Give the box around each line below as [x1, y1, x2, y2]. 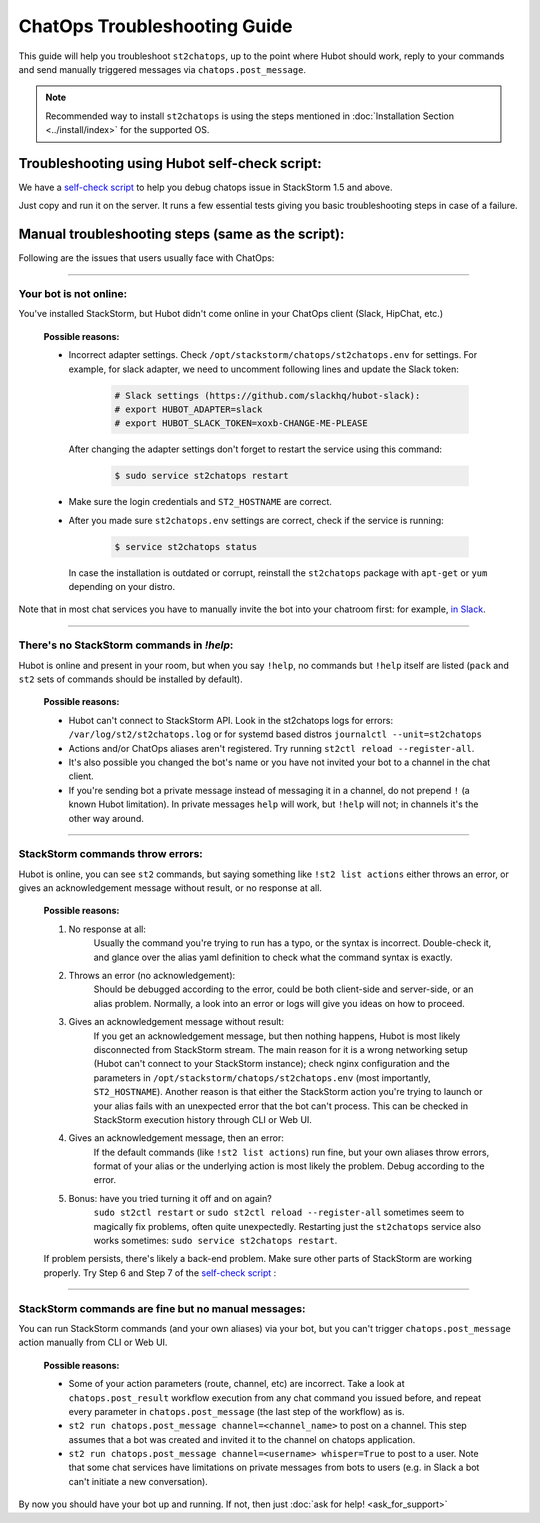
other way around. [68, 812, 144, 824]
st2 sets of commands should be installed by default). [18, 673, 244, 685]
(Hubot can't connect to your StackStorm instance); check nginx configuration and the [93, 1058, 450, 1070]
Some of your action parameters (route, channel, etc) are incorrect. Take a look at [68, 1378, 405, 1390]
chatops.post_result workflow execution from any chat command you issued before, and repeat [68, 1391, 482, 1404]
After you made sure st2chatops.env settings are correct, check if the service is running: [68, 514, 444, 526]
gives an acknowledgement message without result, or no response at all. [18, 882, 322, 894]
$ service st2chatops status [114, 541, 258, 552]
